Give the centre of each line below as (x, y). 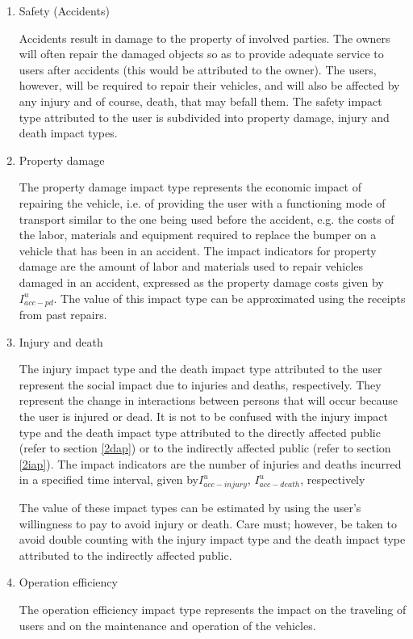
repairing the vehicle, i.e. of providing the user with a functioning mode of (202, 202)
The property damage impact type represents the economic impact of (190, 187)
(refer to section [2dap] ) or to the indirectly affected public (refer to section (205, 448)
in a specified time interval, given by (108, 479)
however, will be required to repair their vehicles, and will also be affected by (209, 85)
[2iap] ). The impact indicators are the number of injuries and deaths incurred (210, 463)
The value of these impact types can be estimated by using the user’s (190, 508)
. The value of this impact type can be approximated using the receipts (229, 298)
